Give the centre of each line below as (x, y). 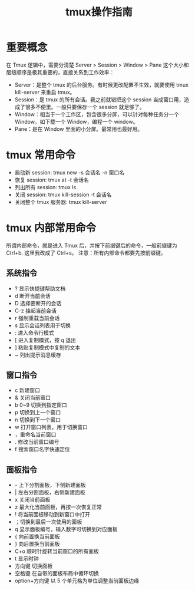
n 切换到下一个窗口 (38, 420)
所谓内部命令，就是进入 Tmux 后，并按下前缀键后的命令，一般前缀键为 (92, 245)
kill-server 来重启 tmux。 (45, 92)
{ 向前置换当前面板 (37, 536)
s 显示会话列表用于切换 (43, 325)
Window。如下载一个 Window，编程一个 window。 (76, 121)
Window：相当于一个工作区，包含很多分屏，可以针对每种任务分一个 (97, 114)
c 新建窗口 (27, 390)
